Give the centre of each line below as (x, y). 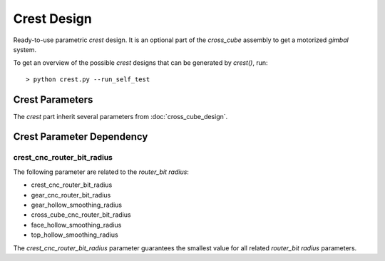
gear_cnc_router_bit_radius (71, 195)
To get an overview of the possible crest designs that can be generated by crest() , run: (140, 63)
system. (25, 49)
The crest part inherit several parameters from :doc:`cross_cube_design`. (120, 116)
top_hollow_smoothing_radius (75, 235)
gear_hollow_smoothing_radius (77, 205)
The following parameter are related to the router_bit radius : (101, 172)
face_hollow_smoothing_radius (76, 225)
